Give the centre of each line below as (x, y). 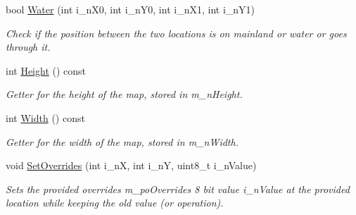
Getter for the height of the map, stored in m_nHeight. (124, 94)
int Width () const (45, 117)
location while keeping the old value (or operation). (115, 203)
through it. (28, 47)
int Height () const (46, 70)
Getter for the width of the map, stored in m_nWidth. (122, 141)
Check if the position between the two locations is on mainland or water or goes (176, 33)
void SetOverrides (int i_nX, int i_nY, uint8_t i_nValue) (131, 165)
